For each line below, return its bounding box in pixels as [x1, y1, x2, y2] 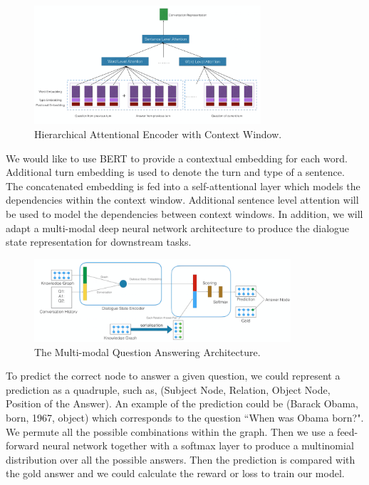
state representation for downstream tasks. [6, 234, 192, 249]
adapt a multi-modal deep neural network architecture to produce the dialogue [6, 220, 350, 235]
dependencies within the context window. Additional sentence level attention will [6, 192, 359, 207]
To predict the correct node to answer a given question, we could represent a [6, 368, 341, 383]
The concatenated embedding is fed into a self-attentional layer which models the [6, 178, 360, 193]
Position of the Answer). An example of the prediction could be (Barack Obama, [6, 396, 358, 411]
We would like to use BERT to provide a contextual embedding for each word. [6, 150, 348, 165]
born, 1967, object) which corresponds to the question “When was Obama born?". [6, 410, 364, 424]
